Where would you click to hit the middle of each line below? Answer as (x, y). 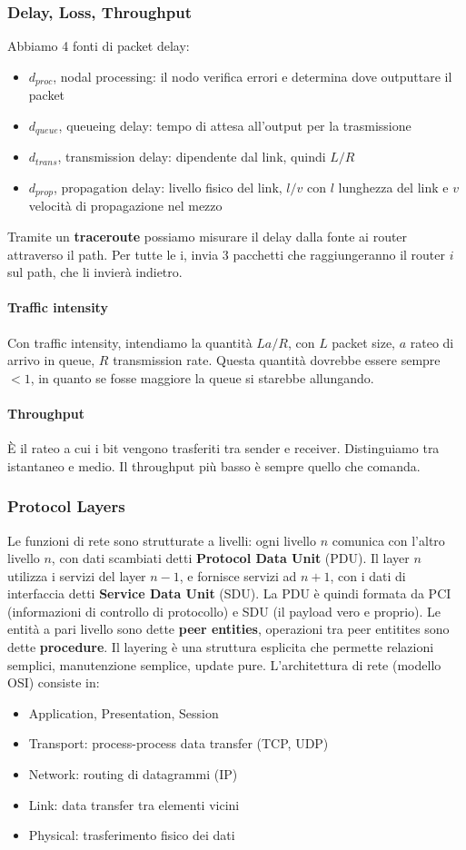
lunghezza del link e (393, 187)
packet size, (363, 342)
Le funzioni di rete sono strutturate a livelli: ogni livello (162, 540)
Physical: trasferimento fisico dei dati (132, 835)
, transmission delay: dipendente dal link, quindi (192, 157)
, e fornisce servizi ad (238, 575)
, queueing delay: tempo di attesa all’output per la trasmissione (235, 125)
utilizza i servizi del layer (77, 575)
